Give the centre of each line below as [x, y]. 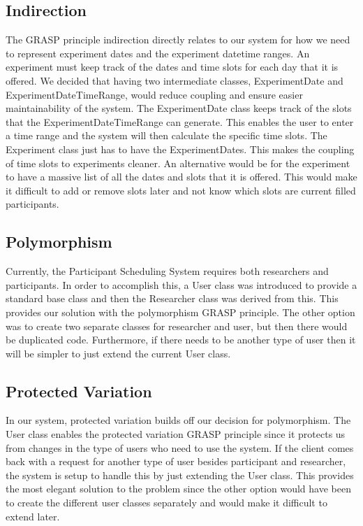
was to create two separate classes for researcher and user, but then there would [177, 326]
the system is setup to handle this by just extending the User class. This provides [180, 475]
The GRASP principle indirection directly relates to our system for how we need [178, 40]
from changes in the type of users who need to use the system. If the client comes [180, 447]
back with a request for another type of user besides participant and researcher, [176, 461]
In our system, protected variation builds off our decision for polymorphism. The [178, 420]
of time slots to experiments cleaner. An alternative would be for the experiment [178, 163]
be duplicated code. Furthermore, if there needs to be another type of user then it [181, 340]
